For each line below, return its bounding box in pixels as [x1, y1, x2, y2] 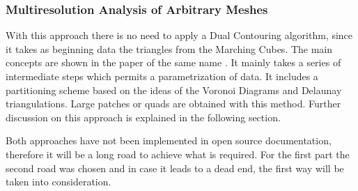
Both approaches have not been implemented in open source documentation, [6, 133, 332, 148]
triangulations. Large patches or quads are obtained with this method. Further [6, 96, 341, 111]
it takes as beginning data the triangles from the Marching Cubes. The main [6, 41, 333, 56]
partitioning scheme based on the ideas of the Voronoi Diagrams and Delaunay [6, 82, 342, 97]
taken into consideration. [6, 174, 111, 189]
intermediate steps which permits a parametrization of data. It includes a [6, 69, 318, 83]
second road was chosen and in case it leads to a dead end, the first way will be [6, 160, 344, 175]
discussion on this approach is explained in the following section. [6, 109, 281, 124]
